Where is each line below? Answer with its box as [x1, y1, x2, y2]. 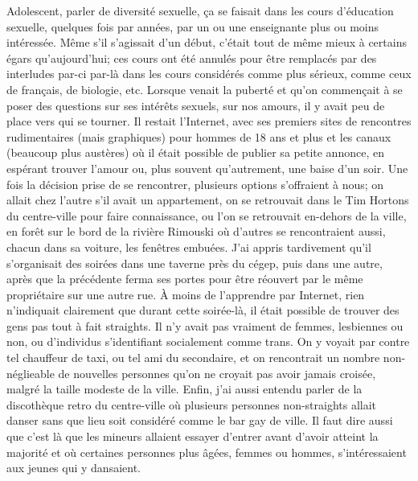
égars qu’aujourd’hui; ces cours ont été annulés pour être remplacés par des [6, 49, 377, 66]
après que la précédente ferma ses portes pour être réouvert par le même [6, 270, 363, 287]
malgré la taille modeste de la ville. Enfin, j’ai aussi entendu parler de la [6, 380, 363, 397]
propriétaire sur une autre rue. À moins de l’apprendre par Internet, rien [6, 286, 365, 302]
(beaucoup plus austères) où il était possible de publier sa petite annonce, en [6, 144, 384, 161]
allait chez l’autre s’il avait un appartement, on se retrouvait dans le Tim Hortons [6, 191, 409, 208]
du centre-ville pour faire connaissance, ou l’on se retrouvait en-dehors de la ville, [6, 207, 407, 224]
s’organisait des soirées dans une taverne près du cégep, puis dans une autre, [6, 254, 383, 271]
